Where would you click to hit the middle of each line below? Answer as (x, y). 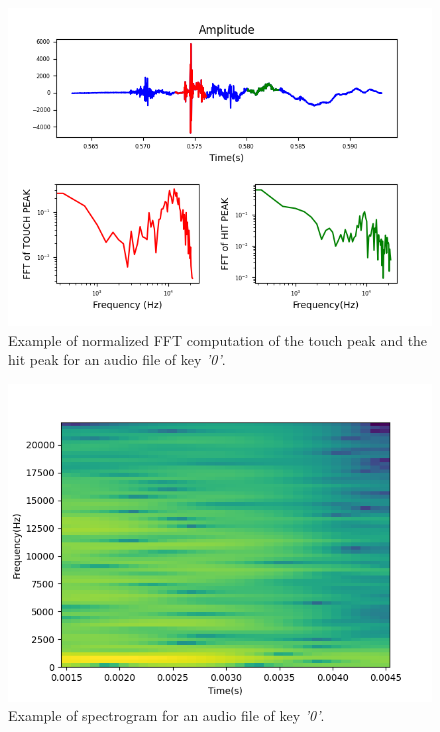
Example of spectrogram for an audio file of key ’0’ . (166, 715)
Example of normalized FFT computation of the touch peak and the (218, 339)
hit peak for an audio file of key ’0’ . (117, 359)
